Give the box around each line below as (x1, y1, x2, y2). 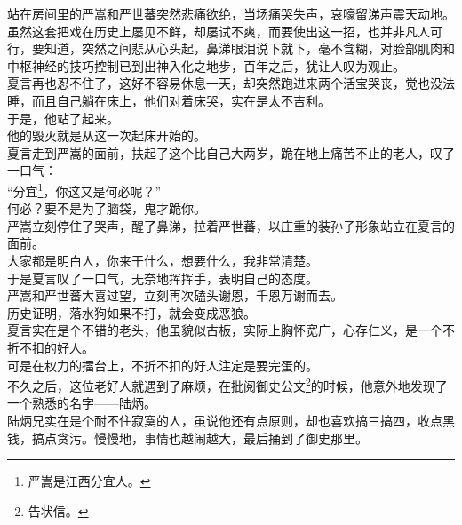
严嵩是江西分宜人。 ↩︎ (28, 472, 151, 490)
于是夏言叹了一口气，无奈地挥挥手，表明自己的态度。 (7, 268, 318, 287)
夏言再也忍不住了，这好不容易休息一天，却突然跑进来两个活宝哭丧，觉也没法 (7, 74, 455, 92)
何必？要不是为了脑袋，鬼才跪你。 (7, 199, 206, 218)
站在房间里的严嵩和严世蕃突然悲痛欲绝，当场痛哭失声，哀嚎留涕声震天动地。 (7, 4, 455, 22)
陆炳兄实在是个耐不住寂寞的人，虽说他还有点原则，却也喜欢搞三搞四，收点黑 (7, 410, 455, 429)
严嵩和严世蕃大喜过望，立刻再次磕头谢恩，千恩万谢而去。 (7, 286, 343, 305)
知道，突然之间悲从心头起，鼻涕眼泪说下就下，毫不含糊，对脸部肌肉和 (44, 39, 455, 58)
